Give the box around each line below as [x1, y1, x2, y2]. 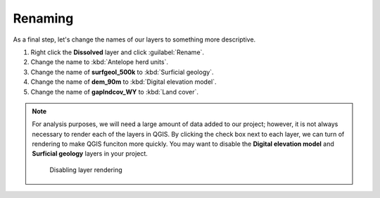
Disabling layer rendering [49, 166, 122, 174]
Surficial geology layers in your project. [32, 149, 148, 158]
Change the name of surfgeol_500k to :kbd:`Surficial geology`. [30, 68, 214, 76]
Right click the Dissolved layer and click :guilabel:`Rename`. [30, 48, 204, 56]
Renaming [13, 11, 74, 26]
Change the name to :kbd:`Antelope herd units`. [30, 58, 169, 66]
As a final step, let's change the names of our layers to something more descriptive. [13, 35, 256, 44]
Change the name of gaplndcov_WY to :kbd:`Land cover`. [30, 87, 199, 96]
